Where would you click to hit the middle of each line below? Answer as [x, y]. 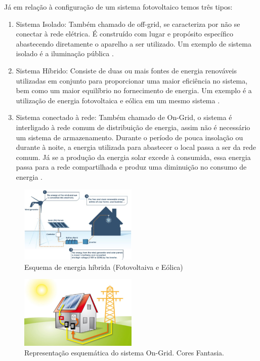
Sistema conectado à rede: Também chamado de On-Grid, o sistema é [124, 117]
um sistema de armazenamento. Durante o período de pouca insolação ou [129, 137]
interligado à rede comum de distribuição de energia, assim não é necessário [133, 127]
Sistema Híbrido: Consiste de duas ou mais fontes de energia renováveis [126, 70]
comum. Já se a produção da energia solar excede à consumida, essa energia [133, 157]
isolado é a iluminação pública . [65, 53]
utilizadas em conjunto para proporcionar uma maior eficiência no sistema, [132, 80]
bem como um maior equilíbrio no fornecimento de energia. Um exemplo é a [134, 90]
